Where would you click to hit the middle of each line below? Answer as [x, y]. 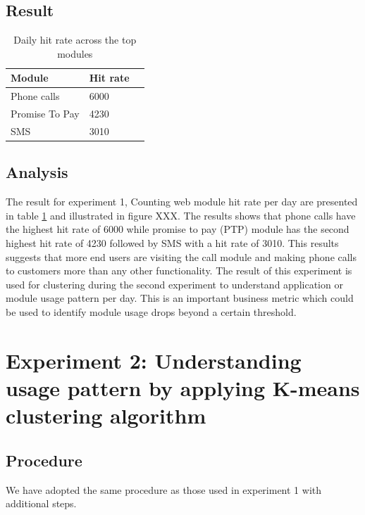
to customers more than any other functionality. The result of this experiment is [179, 271]
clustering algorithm [106, 415]
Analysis [37, 172]
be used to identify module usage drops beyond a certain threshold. [151, 311]
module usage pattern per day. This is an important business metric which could [180, 298]
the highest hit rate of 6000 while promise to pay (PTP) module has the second [178, 229]
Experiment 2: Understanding [154, 360]
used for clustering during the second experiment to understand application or [174, 284]
